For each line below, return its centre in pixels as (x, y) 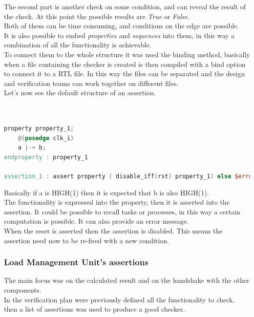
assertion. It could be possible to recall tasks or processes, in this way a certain (122, 211)
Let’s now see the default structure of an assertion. (80, 93)
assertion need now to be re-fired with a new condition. (86, 240)
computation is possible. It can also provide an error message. (96, 221)
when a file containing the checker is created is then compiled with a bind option (125, 64)
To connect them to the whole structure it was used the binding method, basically (127, 54)
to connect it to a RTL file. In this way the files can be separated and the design (125, 74)
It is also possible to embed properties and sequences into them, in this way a (119, 35)
